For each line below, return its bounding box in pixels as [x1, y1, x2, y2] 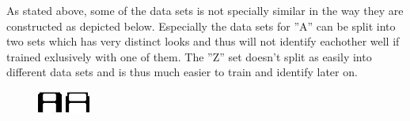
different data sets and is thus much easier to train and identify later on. [6, 64, 358, 80]
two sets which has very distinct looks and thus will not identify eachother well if [6, 33, 400, 49]
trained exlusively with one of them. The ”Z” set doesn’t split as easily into [6, 48, 372, 64]
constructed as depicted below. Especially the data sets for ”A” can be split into [6, 17, 396, 34]
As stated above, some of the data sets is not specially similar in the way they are [6, 2, 404, 18]
